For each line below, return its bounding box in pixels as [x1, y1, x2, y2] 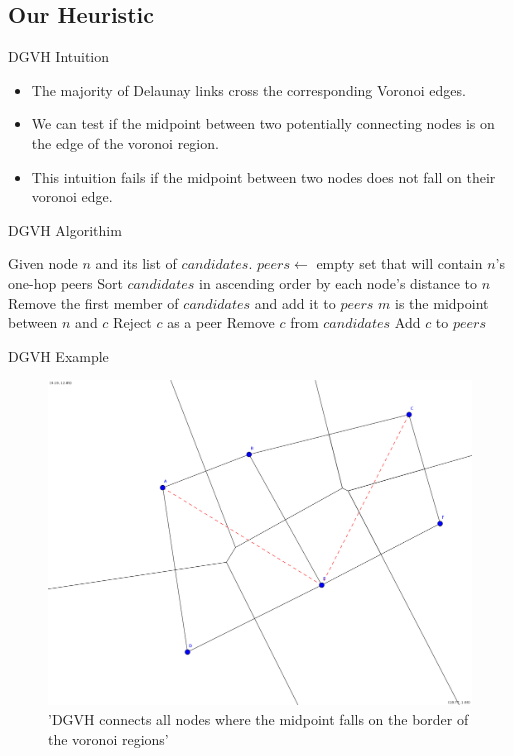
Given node [8, 253, 78, 274]
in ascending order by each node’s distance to [199, 272, 478, 293]
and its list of [95, 253, 177, 274]
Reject [113, 312, 152, 333]
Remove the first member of [8, 292, 179, 313]
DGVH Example [8, 345, 109, 366]
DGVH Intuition [8, 46, 110, 67]
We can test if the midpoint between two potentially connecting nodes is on [31, 113, 495, 134]
